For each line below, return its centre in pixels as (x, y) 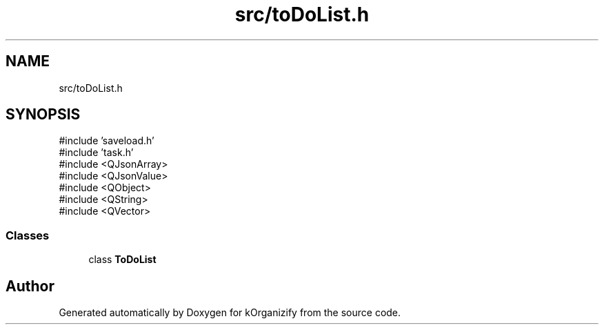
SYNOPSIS (43, 115)
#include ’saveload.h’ (107, 141)
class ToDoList (122, 260)
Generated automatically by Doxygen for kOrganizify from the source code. (230, 313)
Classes (28, 235)
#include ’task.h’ (96, 153)
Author (30, 286)
